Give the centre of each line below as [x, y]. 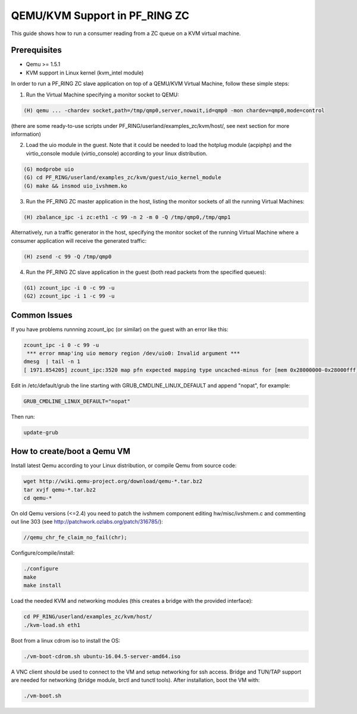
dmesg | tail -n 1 [52, 362]
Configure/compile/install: [43, 553]
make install [43, 585]
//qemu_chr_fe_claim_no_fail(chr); [75, 538]
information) [26, 134]
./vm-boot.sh [43, 696]
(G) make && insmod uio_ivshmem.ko [75, 186]
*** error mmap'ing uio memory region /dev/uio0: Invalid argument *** [134, 353]
